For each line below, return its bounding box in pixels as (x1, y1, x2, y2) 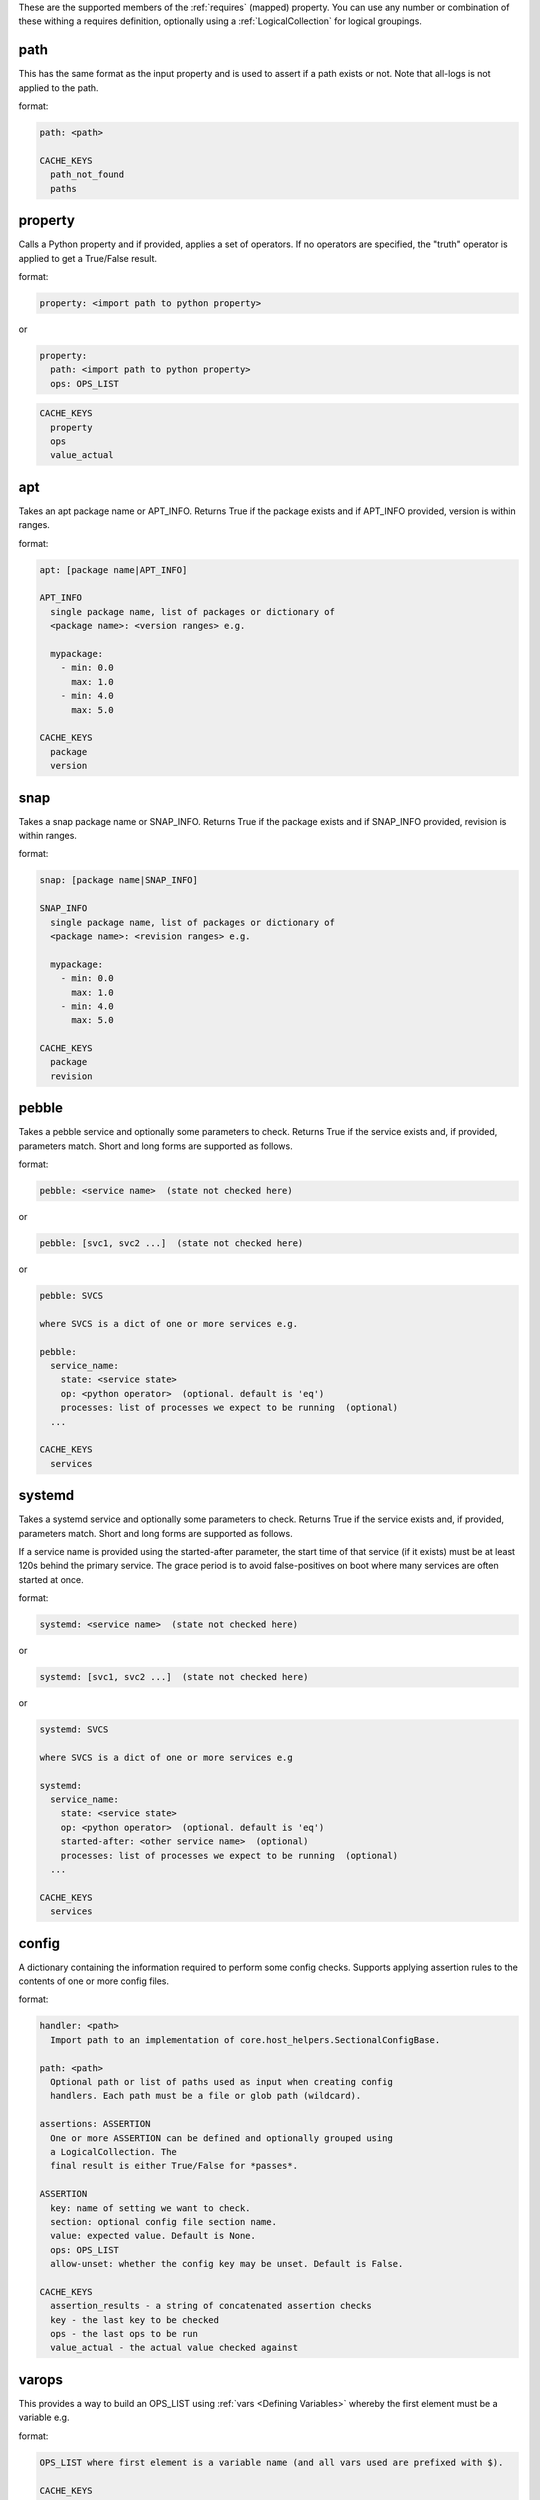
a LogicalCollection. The (50, 2146, 177, 2157)
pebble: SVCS (39, 1290, 104, 1302)
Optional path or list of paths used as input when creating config (50, 2076, 394, 2088)
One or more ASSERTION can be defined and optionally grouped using (50, 2132, 394, 2144)
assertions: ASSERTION (39, 2118, 151, 2130)
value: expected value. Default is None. (50, 2230, 257, 2242)
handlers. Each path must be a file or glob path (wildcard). (50, 2090, 362, 2102)
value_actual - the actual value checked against (50, 2342, 299, 2354)
